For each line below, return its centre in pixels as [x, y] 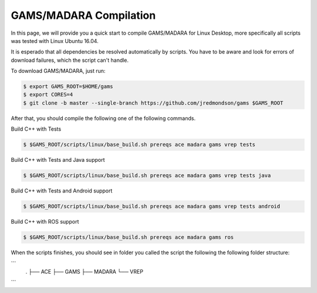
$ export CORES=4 [48, 95]
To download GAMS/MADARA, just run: [58, 71]
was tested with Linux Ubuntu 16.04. [55, 41]
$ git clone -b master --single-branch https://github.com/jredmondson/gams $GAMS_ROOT [153, 103]
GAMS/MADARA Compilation [83, 15]
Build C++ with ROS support [45, 222]
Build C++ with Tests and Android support [62, 191]
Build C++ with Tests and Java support [58, 160]
